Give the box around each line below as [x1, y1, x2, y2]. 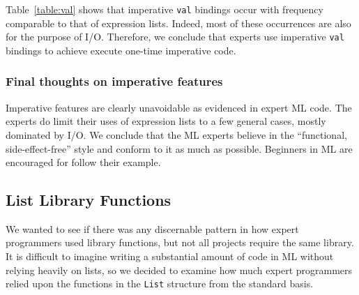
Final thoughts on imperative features [6, 73, 223, 90]
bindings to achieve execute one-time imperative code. [6, 43, 236, 57]
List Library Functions [6, 189, 171, 211]
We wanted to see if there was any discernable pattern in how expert [6, 221, 299, 236]
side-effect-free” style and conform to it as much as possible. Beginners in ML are [6, 141, 353, 156]
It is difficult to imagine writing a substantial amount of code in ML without [6, 249, 334, 264]
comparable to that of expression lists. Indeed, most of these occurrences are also [6, 15, 351, 30]
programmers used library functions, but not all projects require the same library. [6, 235, 354, 250]
